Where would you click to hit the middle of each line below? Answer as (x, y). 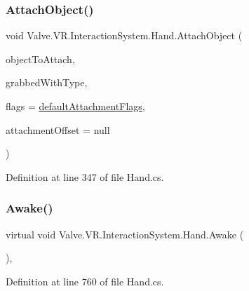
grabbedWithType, (47, 82)
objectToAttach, (40, 59)
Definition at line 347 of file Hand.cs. (85, 176)
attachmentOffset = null (58, 129)
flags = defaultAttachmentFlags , (75, 106)
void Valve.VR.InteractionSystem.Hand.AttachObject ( (124, 35)
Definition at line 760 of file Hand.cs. (85, 281)
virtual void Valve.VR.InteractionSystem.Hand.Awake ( (125, 234)
